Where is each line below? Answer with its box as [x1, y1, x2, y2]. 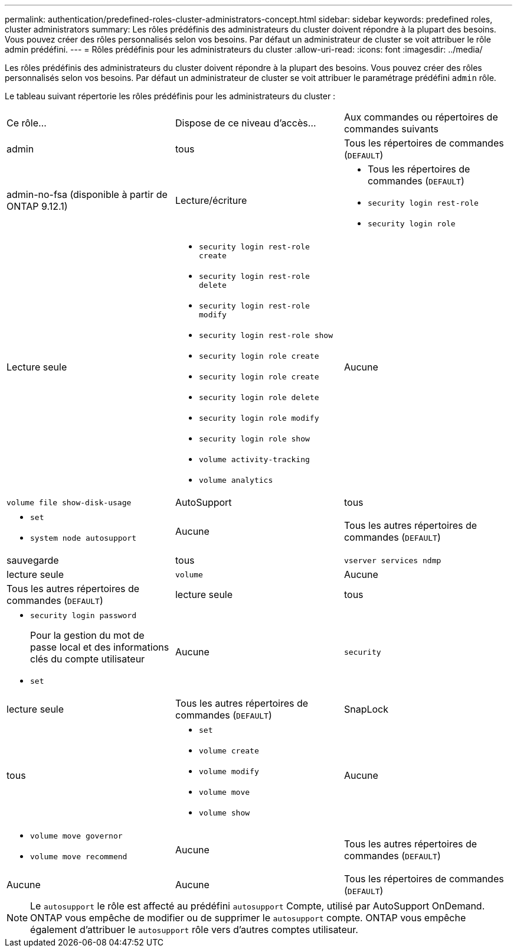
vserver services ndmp [343, 555, 441, 565]
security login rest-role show [198, 331, 333, 340]
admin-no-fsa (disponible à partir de [6, 189, 168, 200]
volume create [198, 746, 259, 755]
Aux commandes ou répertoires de [343, 111, 498, 123]
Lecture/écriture [175, 194, 247, 206]
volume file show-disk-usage [6, 498, 132, 507]
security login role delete [198, 393, 319, 402]
